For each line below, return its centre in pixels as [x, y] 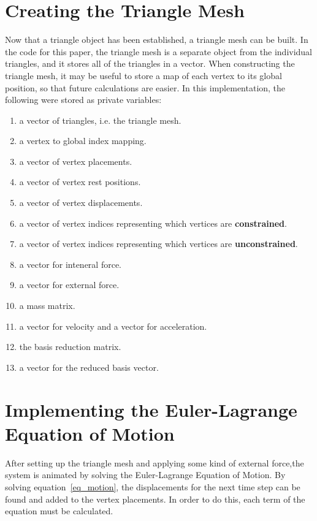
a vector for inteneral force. [71, 264]
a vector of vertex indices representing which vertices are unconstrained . [158, 244]
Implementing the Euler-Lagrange [151, 409]
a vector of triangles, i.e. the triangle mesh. [100, 120]
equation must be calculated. [59, 511]
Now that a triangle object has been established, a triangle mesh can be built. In [157, 40]
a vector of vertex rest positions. [80, 182]
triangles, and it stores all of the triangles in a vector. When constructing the [150, 63]
